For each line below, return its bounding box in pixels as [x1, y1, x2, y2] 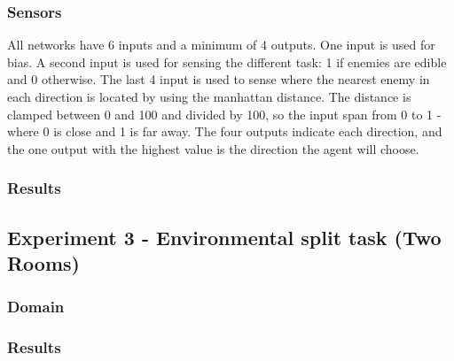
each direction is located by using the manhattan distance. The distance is [7, 88, 411, 105]
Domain [7, 296, 65, 318]
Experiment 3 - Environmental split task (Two [7, 223, 442, 250]
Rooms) [7, 250, 80, 276]
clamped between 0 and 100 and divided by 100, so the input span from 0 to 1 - [7, 104, 442, 123]
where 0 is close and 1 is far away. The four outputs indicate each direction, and [7, 122, 442, 141]
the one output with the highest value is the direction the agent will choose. [7, 139, 419, 157]
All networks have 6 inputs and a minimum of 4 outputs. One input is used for [7, 35, 435, 54]
